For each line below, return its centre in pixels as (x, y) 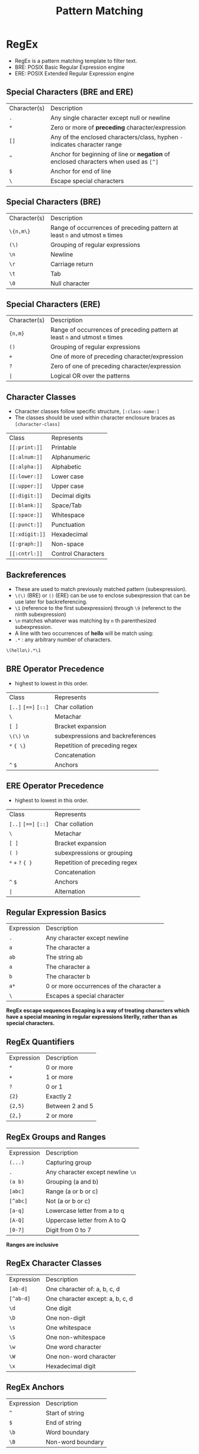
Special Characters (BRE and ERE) (70, 92)
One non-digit (66, 1318)
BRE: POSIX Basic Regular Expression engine (70, 67)
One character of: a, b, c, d (83, 1289)
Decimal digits (71, 496)
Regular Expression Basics (56, 912)
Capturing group (69, 1162)
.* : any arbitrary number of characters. (63, 639)
